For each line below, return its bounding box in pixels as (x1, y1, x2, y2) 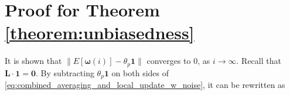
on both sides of (111, 66, 169, 79)
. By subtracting (36, 66, 94, 79)
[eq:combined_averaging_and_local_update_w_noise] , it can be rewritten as (5, 79, 285, 91)
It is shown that (5, 55, 62, 67)
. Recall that (236, 55, 281, 67)
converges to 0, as (146, 55, 210, 67)
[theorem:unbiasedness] (5, 21, 195, 45)
